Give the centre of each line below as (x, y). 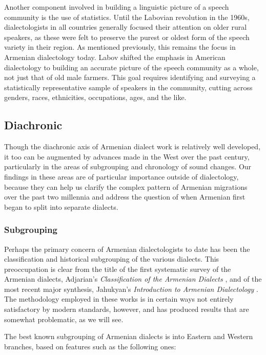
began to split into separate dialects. (61, 206)
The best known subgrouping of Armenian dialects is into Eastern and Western (129, 336)
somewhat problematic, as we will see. (64, 319)
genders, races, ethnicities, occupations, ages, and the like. (95, 97)
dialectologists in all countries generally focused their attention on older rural (126, 27)
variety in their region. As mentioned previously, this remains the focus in (120, 47)
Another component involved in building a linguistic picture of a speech (117, 7)
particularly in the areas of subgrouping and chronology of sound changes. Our (128, 166)
